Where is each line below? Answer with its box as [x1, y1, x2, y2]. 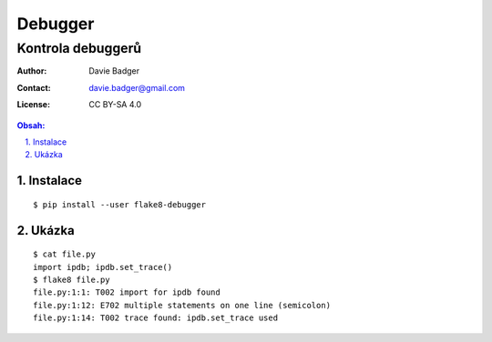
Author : [16, 65, 47, 76]
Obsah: [16, 119, 46, 131]
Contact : [16, 82, 52, 93]
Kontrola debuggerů [16, 40, 141, 56]
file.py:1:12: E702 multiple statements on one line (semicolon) [33, 300, 332, 310]
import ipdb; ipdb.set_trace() [33, 262, 173, 272]
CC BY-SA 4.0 [88, 99, 142, 110]
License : [16, 99, 50, 110]
